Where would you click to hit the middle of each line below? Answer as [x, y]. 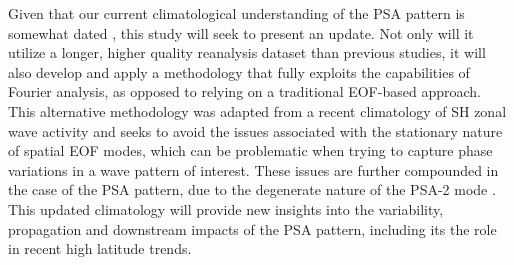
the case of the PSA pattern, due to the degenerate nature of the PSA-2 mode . [252, 189]
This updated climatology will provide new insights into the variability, [226, 208]
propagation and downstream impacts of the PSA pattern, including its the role [252, 228]
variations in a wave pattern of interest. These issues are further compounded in [253, 169]
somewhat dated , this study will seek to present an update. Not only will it [241, 32]
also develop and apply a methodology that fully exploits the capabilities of [239, 71]
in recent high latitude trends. [100, 248]
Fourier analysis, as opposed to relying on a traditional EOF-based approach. [244, 91]
